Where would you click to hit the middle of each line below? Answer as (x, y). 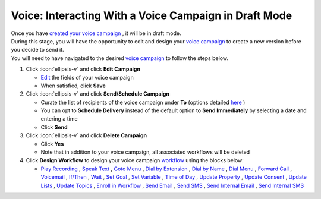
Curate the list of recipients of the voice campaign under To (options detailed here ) (143, 102)
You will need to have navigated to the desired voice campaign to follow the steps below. (120, 58)
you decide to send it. (38, 50)
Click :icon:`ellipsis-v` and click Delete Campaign (86, 135)
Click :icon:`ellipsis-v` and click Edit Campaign (83, 69)
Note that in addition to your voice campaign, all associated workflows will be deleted (145, 152)
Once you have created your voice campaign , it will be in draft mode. (96, 33)
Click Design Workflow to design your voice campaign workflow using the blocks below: (135, 160)
